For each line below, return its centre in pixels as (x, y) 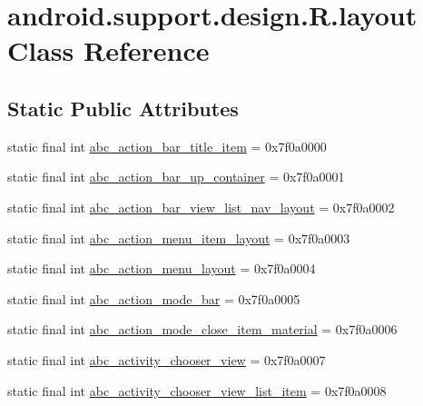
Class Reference (108, 50)
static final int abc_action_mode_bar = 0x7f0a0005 (154, 298)
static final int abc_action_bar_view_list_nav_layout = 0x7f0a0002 (201, 207)
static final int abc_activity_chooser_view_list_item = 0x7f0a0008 (197, 390)
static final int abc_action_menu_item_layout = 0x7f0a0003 (179, 238)
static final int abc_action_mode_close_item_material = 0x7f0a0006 (202, 329)
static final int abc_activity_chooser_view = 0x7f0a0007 (167, 359)
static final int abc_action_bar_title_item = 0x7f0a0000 (167, 146)
